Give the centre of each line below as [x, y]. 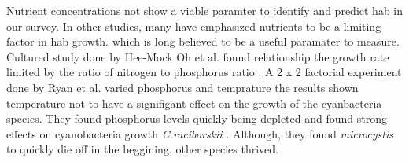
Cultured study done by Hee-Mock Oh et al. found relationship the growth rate [198, 56]
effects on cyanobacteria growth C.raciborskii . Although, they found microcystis [200, 133]
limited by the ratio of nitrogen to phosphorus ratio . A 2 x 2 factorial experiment [204, 72]
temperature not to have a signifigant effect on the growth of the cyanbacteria [194, 103]
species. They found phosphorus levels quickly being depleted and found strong [197, 118]
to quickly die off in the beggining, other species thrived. [142, 149]
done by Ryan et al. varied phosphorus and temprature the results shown [182, 87]
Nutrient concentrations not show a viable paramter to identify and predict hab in [205, 10]
